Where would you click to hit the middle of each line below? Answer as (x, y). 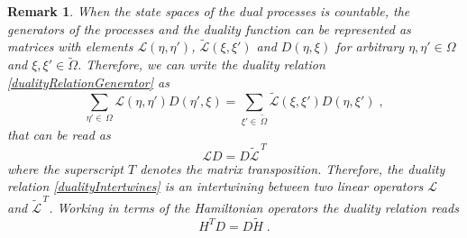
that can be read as (59, 134)
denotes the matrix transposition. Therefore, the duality (293, 168)
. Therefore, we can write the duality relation (201, 64)
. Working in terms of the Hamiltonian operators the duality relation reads (254, 207)
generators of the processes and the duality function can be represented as (209, 28)
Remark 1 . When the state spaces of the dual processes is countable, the (209, 11)
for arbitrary (370, 46)
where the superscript (65, 168)
